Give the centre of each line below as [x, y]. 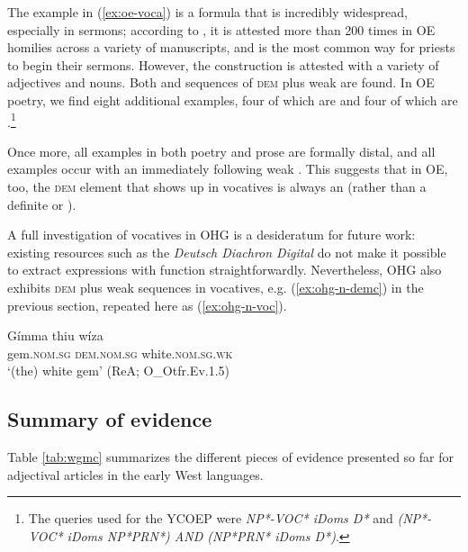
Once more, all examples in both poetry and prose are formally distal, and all [221, 151]
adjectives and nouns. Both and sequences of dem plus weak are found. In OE [221, 82]
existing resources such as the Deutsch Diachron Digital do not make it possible [227, 252]
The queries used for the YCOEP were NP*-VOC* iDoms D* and [211, 518]
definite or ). [42, 204]
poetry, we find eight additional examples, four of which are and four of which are [233, 100]
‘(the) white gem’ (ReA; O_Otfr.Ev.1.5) [119, 371]
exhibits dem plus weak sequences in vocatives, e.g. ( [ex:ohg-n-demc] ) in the [216, 287]
